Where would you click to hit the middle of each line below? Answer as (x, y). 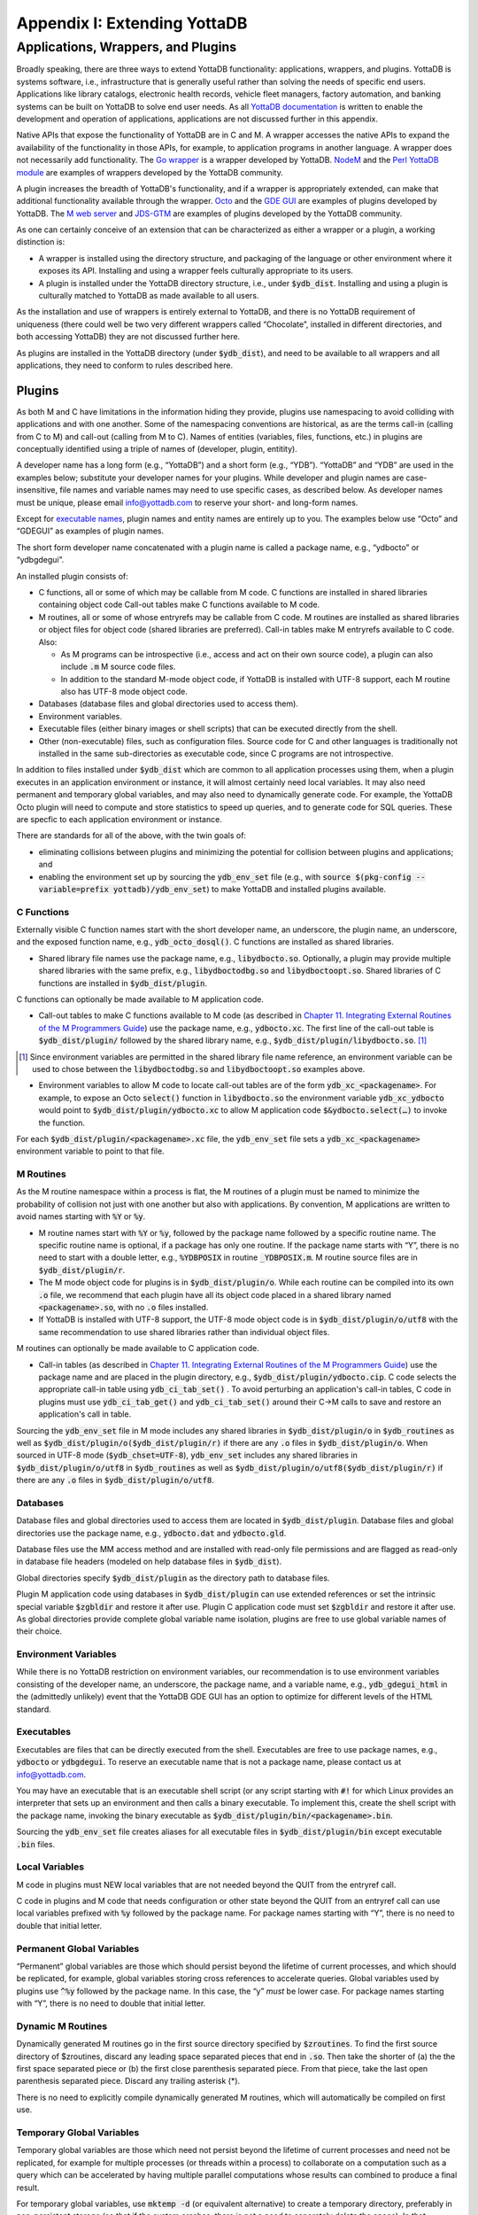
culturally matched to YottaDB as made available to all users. (149, 296)
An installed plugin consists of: (72, 576)
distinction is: (41, 242)
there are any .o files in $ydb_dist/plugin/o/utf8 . (115, 1481)
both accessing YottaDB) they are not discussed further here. (128, 337)
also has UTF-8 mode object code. (124, 692)
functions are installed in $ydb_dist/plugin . (123, 983)
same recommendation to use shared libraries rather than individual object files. (184, 1332)
